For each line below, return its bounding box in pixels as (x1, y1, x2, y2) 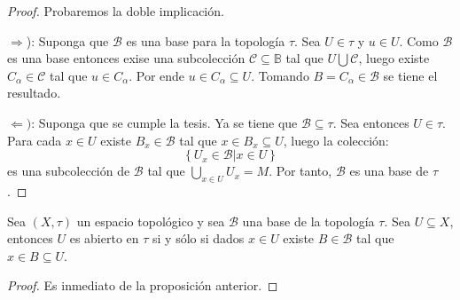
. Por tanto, (269, 162, 332, 180)
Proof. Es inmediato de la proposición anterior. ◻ (7, 276, 278, 295)
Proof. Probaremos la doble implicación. (7, 2, 224, 20)
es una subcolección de (7, 162, 130, 180)
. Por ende (129, 66, 185, 84)
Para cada (7, 130, 62, 149)
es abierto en (69, 229, 139, 248)
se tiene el (383, 66, 438, 84)
